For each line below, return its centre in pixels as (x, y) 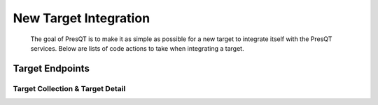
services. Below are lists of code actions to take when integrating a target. (137, 48)
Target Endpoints (51, 68)
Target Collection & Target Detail (69, 88)
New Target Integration (82, 18)
